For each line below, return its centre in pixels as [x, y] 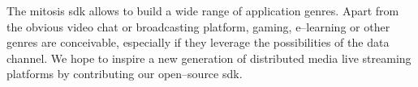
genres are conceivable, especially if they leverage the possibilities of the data [198, 42]
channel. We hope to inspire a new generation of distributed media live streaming [209, 58]
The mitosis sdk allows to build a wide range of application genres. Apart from [203, 10]
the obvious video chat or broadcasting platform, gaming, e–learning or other [198, 26]
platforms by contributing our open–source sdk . [125, 74]
